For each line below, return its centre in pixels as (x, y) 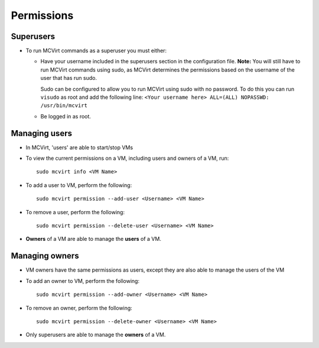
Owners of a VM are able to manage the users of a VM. (94, 239)
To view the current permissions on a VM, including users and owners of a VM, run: (127, 158)
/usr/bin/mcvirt (64, 106)
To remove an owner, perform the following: (79, 308)
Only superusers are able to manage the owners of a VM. (96, 335)
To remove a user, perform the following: (75, 212)
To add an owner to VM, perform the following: (83, 281)
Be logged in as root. (66, 116)
